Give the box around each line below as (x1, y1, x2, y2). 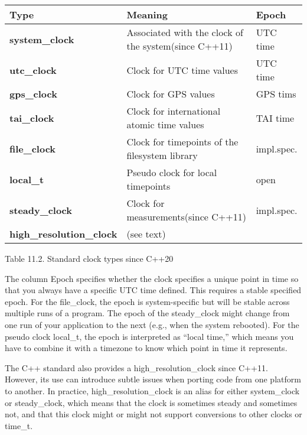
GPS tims (256, 87, 296, 100)
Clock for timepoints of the (126, 135, 239, 148)
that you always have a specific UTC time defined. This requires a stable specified (5, 284, 302, 296)
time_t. (5, 419, 33, 431)
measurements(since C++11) (126, 210, 246, 223)
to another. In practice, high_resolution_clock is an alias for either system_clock (5, 384, 300, 397)
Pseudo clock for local (126, 165, 217, 179)
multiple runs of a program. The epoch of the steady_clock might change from (5, 307, 290, 319)
